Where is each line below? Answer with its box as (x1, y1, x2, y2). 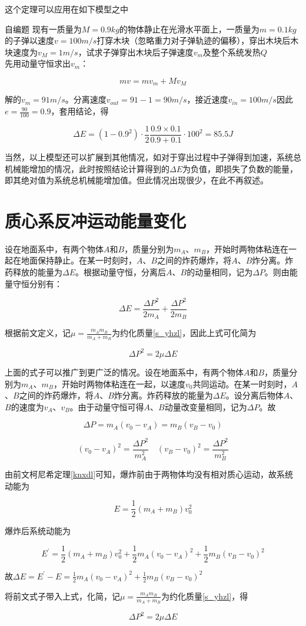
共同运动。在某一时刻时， (192, 377, 292, 390)
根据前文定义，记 (5, 327, 71, 339)
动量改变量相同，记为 (164, 400, 247, 413)
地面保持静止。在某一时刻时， (21, 254, 137, 266)
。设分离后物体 (225, 389, 284, 401)
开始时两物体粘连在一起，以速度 (61, 377, 185, 390)
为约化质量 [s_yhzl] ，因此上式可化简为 (112, 327, 257, 339)
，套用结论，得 (51, 105, 109, 117)
